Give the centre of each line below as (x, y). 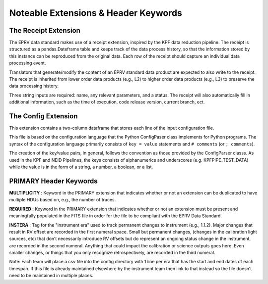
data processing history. (34, 86)
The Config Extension (43, 116)
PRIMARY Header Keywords (53, 181)
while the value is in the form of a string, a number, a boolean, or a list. (81, 167)
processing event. (28, 63)
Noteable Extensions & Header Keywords (96, 13)
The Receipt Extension (45, 30)
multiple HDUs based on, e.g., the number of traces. (63, 200)
